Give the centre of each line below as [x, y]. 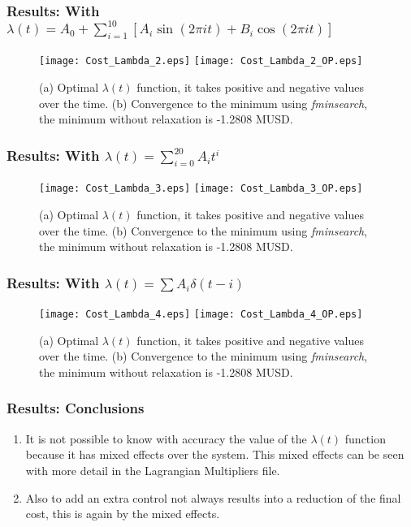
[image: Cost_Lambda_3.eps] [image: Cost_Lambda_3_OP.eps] [201, 189]
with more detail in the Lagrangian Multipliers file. [153, 470]
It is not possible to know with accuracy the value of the [166, 438]
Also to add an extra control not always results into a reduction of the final [213, 497]
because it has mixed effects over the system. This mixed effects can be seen [215, 454]
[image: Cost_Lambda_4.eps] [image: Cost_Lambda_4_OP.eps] [201, 315]
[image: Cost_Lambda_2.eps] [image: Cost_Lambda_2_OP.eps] [201, 61]
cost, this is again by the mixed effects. [123, 514]
